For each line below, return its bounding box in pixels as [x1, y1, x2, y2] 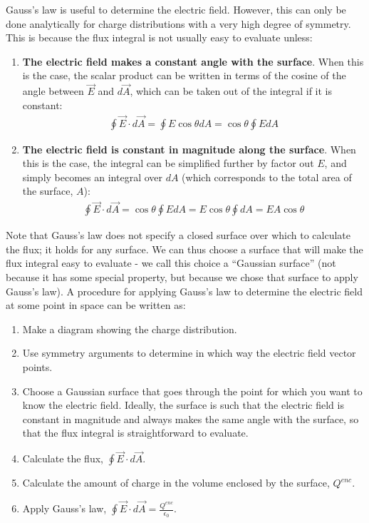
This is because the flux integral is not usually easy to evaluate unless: [6, 30, 313, 45]
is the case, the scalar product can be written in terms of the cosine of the [22, 68, 346, 83]
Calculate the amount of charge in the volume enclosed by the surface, [22, 475, 330, 490]
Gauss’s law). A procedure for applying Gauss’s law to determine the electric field [6, 283, 363, 298]
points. [22, 360, 53, 374]
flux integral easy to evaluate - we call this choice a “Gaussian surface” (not [6, 255, 336, 270]
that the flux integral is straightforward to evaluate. [22, 425, 249, 440]
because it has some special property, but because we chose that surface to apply [6, 270, 358, 285]
